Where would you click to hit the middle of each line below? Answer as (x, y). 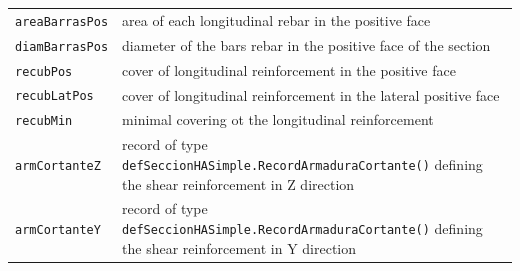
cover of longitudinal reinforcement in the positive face (289, 69)
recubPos (44, 71)
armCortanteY (58, 229)
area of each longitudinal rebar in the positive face (276, 19)
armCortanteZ (58, 165)
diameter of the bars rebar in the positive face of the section (306, 44)
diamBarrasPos (62, 46)
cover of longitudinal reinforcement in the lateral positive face (311, 94)
